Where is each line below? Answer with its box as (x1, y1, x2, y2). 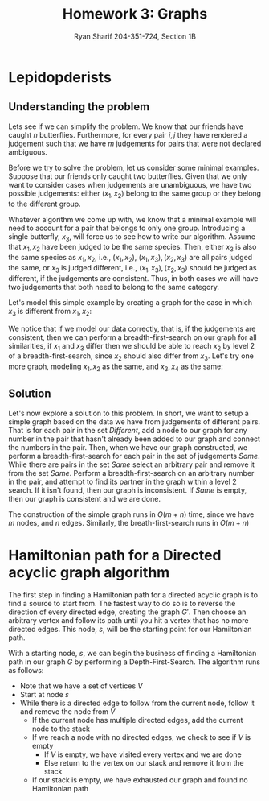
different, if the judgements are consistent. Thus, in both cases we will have (8, 273, 259, 283)
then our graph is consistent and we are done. (8, 493, 161, 503)
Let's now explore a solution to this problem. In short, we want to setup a (8, 408, 249, 418)
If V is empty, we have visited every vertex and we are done (43, 749, 243, 759)
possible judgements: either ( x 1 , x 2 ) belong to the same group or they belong (8, 188, 262, 200)
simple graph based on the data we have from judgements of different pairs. (8, 416, 261, 427)
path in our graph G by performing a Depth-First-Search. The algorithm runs (8, 657, 261, 667)
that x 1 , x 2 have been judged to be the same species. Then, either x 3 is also (8, 242, 257, 254)
